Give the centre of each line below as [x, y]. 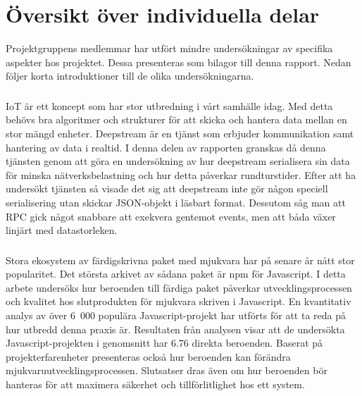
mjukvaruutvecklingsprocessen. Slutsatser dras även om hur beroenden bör [167, 370]
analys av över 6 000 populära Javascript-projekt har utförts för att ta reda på [176, 315]
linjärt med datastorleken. [62, 230]
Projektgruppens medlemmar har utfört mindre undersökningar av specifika [169, 48]
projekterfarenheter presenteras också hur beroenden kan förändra [148, 356]
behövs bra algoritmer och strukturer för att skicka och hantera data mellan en [176, 119]
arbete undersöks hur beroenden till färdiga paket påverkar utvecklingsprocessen [179, 287]
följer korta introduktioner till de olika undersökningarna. [130, 76]
